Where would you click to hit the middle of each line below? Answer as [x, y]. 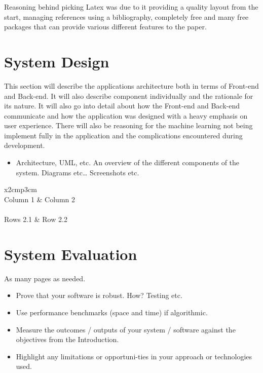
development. [25, 145]
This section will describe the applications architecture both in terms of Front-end [131, 85]
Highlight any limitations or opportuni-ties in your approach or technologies [134, 356]
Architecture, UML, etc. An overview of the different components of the [128, 162]
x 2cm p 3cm [21, 189]
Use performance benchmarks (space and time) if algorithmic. [112, 312]
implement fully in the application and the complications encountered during [123, 135]
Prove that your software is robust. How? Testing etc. [99, 295]
